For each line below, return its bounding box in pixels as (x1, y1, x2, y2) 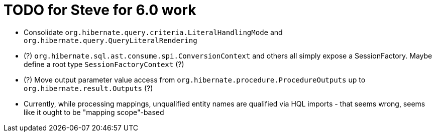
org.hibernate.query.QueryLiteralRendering (24, 36, 197, 44)
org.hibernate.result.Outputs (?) (24, 83, 153, 92)
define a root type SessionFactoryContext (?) (24, 59, 184, 68)
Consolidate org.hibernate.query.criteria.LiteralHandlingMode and (24, 27, 283, 36)
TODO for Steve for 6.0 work (4, 1, 196, 18)
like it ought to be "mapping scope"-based (24, 107, 164, 116)
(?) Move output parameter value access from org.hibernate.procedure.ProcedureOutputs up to (24, 75, 366, 84)
